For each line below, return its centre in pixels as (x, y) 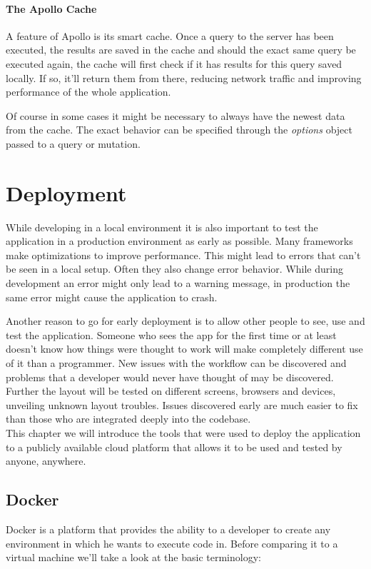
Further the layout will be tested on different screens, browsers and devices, (171, 391)
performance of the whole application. (88, 92)
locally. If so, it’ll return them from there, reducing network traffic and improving (184, 77)
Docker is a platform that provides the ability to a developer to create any (168, 529)
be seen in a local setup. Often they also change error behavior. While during (174, 269)
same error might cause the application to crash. (112, 297)
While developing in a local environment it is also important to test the (162, 227)
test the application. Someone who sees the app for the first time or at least (171, 334)
